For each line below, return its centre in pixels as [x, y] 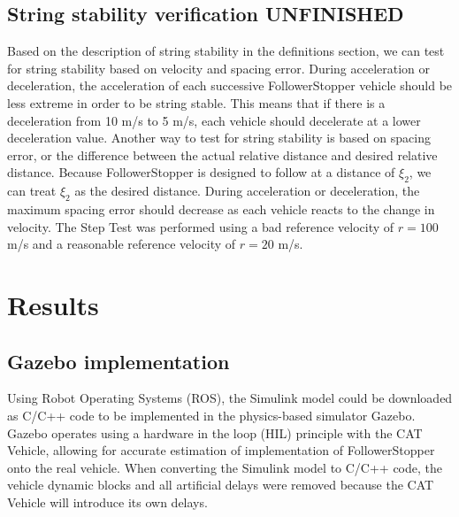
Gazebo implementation [119, 361]
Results [53, 304]
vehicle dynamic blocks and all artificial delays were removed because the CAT [221, 485]
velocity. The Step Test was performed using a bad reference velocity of [201, 226]
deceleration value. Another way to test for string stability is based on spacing [219, 138]
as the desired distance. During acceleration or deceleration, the [247, 191]
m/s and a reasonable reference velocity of [122, 244]
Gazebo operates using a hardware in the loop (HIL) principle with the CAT [215, 432]
